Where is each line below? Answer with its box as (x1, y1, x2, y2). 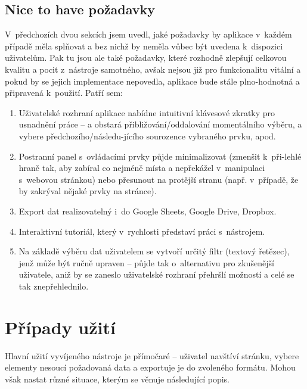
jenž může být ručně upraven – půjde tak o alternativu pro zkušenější (18, 256, 274, 269)
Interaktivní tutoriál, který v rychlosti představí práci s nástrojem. (18, 225, 265, 237)
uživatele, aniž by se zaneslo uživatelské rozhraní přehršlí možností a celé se (18, 268, 294, 281)
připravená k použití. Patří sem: (5, 86, 123, 99)
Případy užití (5, 315, 116, 339)
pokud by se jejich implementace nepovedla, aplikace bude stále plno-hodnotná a (5, 74, 300, 87)
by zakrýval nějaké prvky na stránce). (18, 185, 157, 197)
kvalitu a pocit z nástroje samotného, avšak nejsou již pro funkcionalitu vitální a (5, 63, 301, 75)
